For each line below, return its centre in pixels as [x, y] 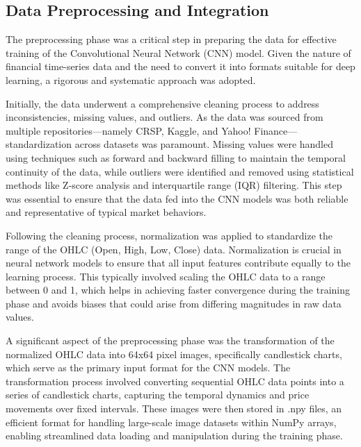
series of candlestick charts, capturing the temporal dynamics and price [158, 395]
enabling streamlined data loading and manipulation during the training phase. [174, 436]
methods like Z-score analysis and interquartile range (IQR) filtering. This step [174, 185]
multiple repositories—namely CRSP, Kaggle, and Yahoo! [128, 130]
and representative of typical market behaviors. [106, 212]
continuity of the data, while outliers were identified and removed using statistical [180, 171]
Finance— [276, 130]
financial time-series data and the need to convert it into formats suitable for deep [180, 66]
